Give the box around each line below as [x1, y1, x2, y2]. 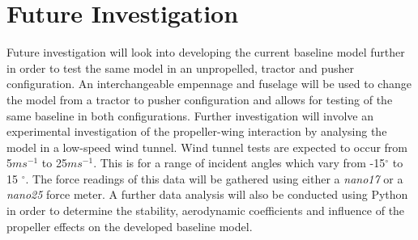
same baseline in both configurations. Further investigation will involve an [6, 107, 373, 124]
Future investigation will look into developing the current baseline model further [6, 44, 405, 61]
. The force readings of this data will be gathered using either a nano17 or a [25, 170, 403, 187]
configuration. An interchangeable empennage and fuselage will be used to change [6, 75, 412, 92]
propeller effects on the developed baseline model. [6, 217, 253, 234]
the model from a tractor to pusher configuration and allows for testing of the [6, 91, 393, 107]
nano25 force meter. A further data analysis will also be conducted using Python [6, 186, 408, 203]
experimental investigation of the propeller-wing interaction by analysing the [6, 123, 387, 140]
